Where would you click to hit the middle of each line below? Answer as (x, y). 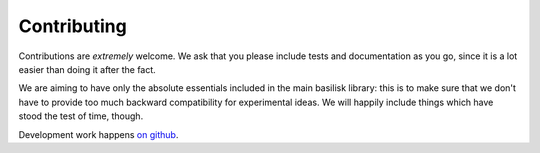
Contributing (72, 26)
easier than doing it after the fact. (87, 69)
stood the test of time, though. (81, 116)
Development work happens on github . (98, 134)
